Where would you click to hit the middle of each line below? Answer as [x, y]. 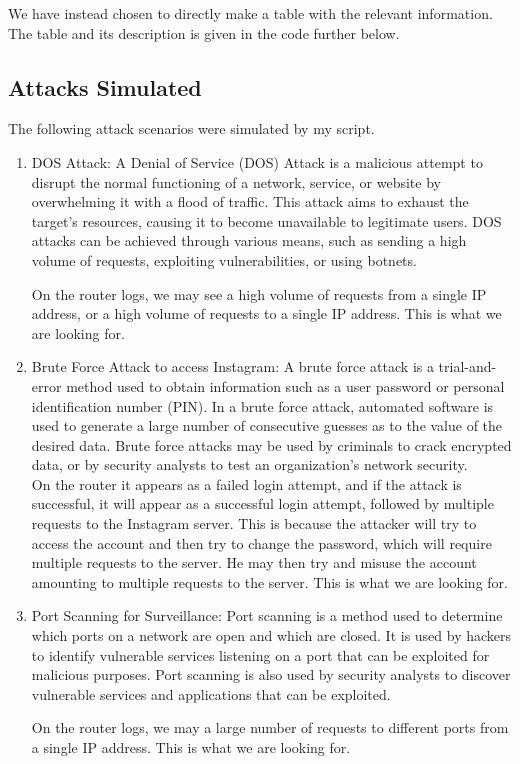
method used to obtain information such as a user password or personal [285, 385]
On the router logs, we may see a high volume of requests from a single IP [259, 293]
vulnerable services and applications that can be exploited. [211, 693]
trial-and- [467, 366]
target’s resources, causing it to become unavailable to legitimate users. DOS [266, 220]
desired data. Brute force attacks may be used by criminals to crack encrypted [271, 444]
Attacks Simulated [105, 86]
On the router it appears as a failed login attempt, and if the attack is [246, 483]
